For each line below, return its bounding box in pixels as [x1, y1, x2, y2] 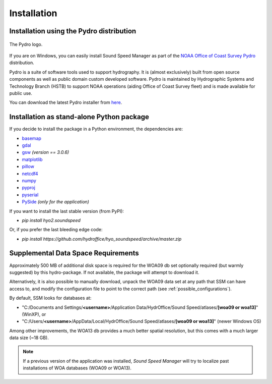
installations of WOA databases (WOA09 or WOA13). [23, 365, 132, 371]
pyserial [22, 192, 39, 198]
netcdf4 [22, 171, 38, 177]
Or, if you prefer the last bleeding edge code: [9, 227, 103, 233]
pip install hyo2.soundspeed [22, 217, 81, 223]
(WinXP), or [22, 311, 46, 317]
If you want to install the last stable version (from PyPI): [9, 208, 124, 214]
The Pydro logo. [9, 41, 43, 47]
